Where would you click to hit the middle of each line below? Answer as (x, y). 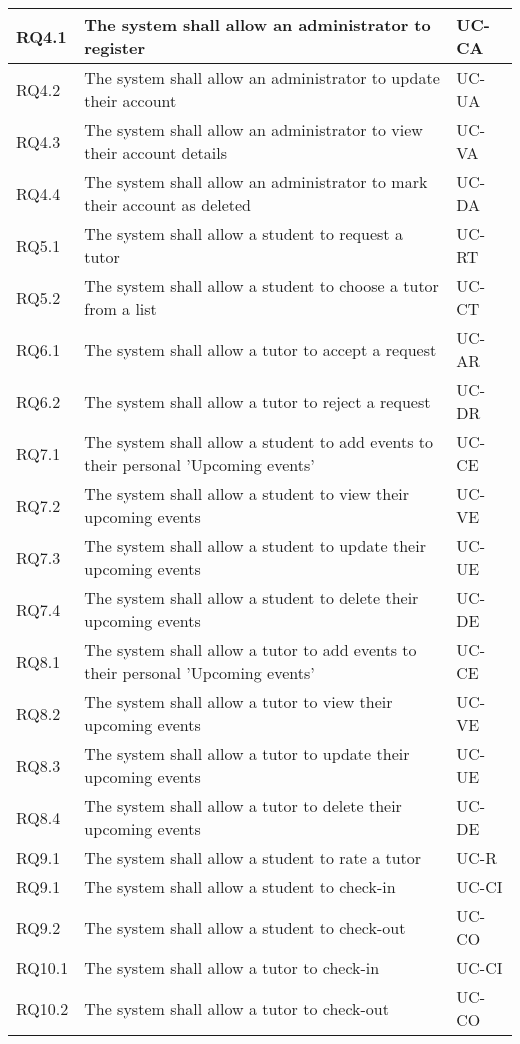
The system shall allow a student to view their (247, 493)
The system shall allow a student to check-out (245, 927)
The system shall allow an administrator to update (262, 77)
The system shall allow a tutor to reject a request (257, 401)
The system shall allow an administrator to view (253, 129)
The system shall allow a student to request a (243, 233)
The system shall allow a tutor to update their (247, 753)
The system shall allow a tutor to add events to (250, 649)
